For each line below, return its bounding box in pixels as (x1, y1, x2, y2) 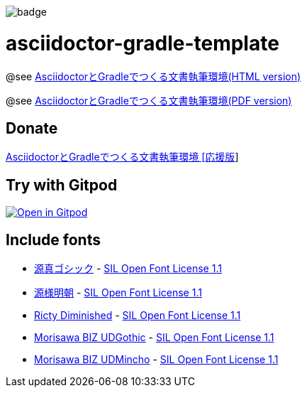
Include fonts (6, 230, 101, 249)
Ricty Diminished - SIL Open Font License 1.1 (34, 309, 241, 322)
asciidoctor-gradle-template (6, 31, 279, 55)
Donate (6, 119, 58, 137)
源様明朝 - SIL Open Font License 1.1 (34, 286, 202, 299)
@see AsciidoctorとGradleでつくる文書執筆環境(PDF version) (6, 94, 292, 107)
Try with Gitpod (6, 176, 118, 194)
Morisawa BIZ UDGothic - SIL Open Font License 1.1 (34, 331, 274, 344)
